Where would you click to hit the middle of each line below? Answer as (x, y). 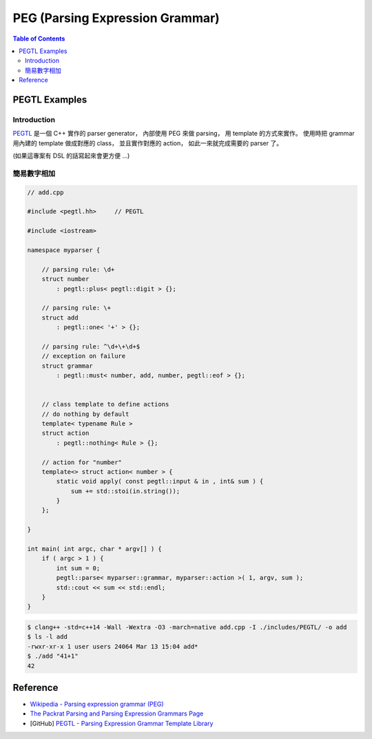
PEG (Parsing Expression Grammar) (116, 18)
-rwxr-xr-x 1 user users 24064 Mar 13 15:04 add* (113, 646)
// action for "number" (82, 462)
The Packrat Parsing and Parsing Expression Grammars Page (117, 714)
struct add (60, 318)
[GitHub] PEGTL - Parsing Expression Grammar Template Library (122, 723)
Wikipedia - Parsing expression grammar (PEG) (97, 704)
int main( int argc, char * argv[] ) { (94, 549)
